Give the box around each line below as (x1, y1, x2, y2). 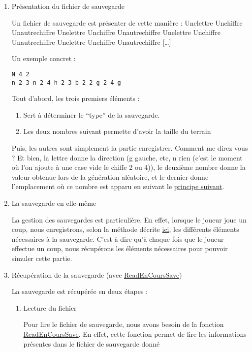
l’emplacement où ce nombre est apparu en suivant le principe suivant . (11, 181, 224, 192)
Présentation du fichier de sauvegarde (11, 1, 125, 11)
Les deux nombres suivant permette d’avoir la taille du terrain (23, 126, 211, 136)
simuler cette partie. (11, 253, 72, 263)
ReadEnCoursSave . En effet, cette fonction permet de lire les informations (23, 328, 247, 339)
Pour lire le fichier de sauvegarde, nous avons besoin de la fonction (23, 319, 224, 329)
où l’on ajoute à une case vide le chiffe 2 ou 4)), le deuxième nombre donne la (11, 162, 246, 172)
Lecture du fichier (23, 302, 77, 313)
